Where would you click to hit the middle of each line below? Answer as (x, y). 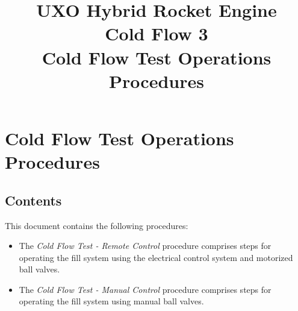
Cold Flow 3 (157, 33)
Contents (33, 200)
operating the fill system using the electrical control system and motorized (156, 257)
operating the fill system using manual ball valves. (111, 301)
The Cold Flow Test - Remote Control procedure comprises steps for (145, 246)
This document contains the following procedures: (97, 225)
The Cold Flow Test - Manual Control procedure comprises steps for (145, 289)
